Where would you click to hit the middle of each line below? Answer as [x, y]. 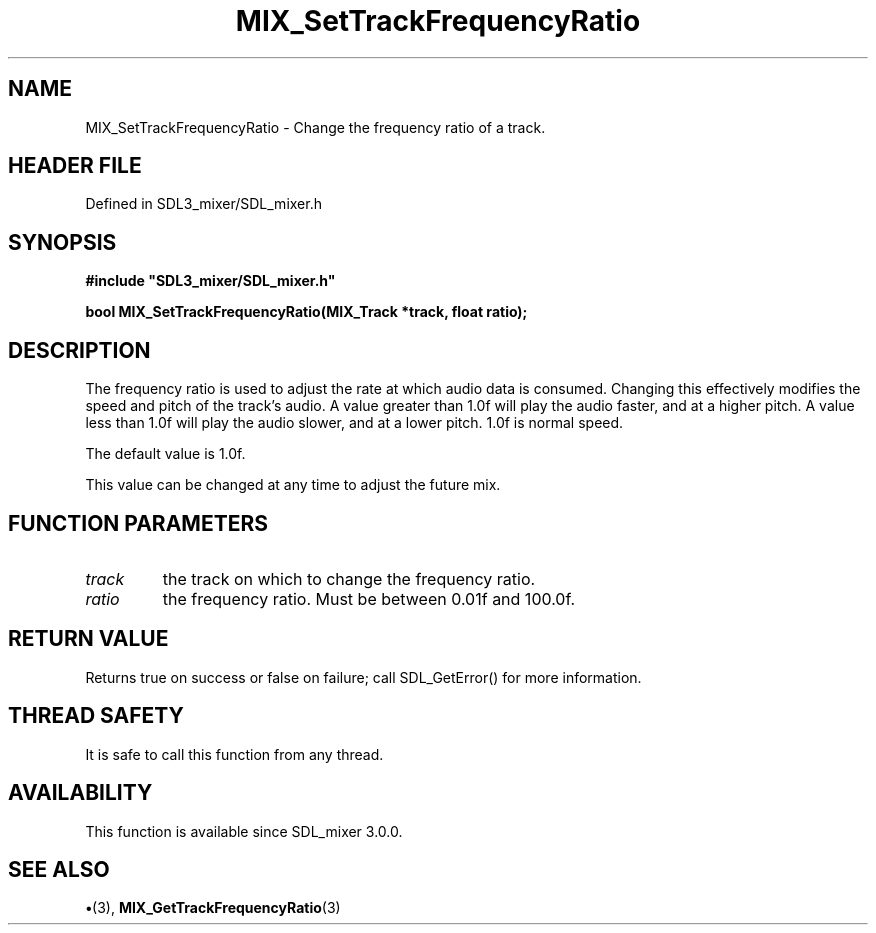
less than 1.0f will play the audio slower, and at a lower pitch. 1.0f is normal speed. [354, 423]
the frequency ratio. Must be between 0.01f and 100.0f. [369, 598]
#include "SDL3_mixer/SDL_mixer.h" [210, 281]
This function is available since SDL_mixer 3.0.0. [244, 831]
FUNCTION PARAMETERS [138, 523]
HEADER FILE [75, 166]
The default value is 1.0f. [165, 454]
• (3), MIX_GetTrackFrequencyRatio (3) [213, 908]
